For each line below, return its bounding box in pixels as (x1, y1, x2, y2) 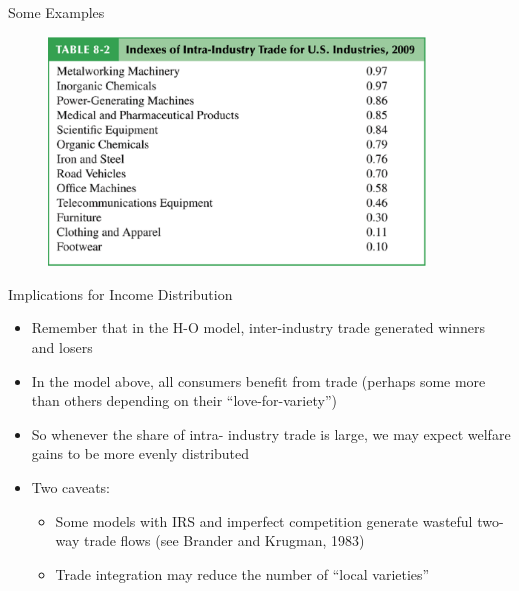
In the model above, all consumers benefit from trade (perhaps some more (31, 370, 486, 391)
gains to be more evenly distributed (31, 443, 250, 464)
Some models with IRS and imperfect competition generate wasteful (55, 510, 473, 531)
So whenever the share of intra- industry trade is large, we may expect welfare (31, 423, 511, 444)
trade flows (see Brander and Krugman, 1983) (83, 530, 365, 551)
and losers (31, 336, 93, 357)
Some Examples (8, 2, 105, 22)
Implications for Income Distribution (8, 283, 233, 304)
